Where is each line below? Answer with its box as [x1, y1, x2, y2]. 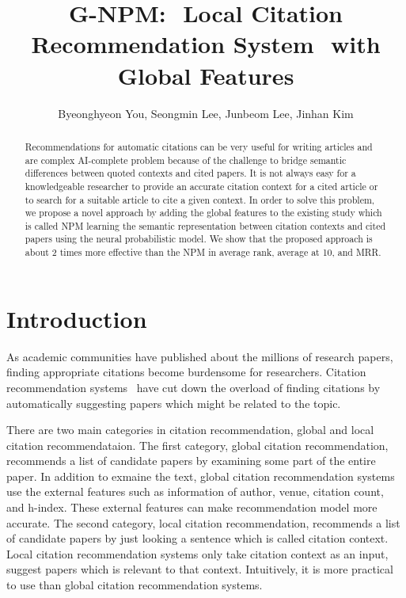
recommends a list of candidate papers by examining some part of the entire [6, 452, 376, 469]
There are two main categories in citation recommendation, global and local [6, 421, 374, 438]
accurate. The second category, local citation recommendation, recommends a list [6, 514, 400, 531]
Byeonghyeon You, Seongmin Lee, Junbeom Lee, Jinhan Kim [58, 105, 354, 121]
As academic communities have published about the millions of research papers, [6, 348, 393, 364]
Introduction [6, 302, 147, 334]
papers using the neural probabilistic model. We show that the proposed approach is [25, 232, 373, 246]
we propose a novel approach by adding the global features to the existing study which [25, 206, 382, 219]
